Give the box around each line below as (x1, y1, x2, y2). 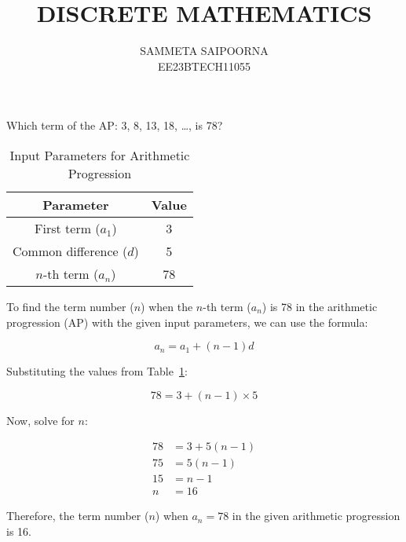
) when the (141, 298, 193, 314)
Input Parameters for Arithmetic (9, 145, 190, 164)
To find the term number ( (6, 298, 134, 314)
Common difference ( (13, 241, 128, 260)
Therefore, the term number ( (6, 507, 149, 524)
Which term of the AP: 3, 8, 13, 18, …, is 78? (6, 117, 223, 134)
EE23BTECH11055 (157, 57, 251, 74)
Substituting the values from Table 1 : (6, 363, 188, 379)
